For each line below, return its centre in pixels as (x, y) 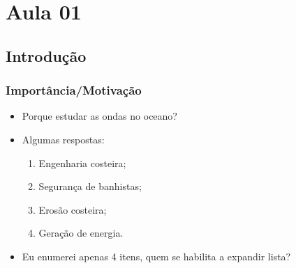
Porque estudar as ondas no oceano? (99, 116)
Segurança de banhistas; (90, 186)
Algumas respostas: (63, 139)
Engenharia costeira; (82, 163)
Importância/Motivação (74, 90)
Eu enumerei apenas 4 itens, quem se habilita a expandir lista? (156, 256)
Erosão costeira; (73, 209)
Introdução (46, 55)
